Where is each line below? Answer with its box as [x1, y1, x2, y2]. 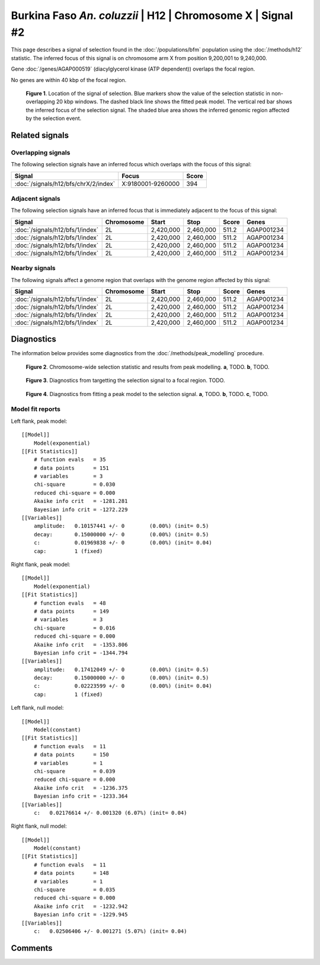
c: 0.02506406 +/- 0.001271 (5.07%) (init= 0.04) [33, 928, 187, 935]
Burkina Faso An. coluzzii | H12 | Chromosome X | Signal [11, 9, 293, 22]
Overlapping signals [11, 148, 71, 157]
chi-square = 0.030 [33, 481, 116, 488]
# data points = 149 [33, 608, 110, 615]
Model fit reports [11, 405, 60, 413]
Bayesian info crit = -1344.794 [33, 649, 128, 656]
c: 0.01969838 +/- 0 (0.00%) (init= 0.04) [33, 539, 213, 546]
